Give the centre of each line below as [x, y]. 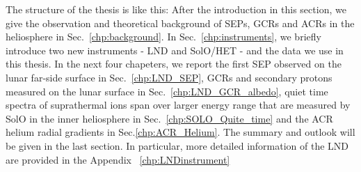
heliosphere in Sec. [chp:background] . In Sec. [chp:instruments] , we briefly [163, 37]
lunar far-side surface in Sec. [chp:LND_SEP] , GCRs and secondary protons [169, 77]
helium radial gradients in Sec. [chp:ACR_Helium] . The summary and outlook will [180, 132]
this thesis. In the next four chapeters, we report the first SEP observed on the [174, 64]
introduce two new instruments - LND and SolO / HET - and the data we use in [175, 50]
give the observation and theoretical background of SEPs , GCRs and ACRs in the [180, 23]
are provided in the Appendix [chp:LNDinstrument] [118, 159]
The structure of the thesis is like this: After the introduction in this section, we [176, 9]
